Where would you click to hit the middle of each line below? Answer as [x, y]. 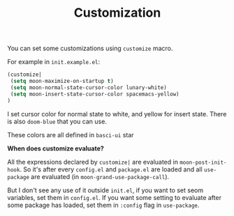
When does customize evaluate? [56, 148]
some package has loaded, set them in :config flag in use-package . [103, 205]
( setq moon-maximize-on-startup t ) [62, 82]
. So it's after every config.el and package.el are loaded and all [111, 169]
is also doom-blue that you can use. [57, 121]
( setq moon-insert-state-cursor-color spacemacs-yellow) [95, 94]
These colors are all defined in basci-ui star [71, 134]
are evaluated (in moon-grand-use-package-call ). [100, 176]
